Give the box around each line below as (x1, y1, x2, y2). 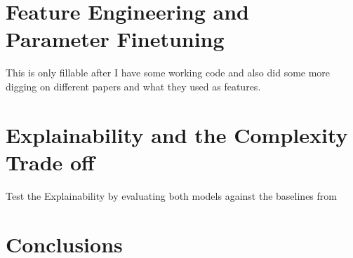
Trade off (6, 147, 95, 176)
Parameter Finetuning (6, 25, 225, 53)
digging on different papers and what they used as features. (6, 79, 261, 93)
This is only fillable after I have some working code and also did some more (6, 65, 331, 80)
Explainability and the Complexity (6, 120, 348, 149)
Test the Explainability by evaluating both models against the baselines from (6, 188, 337, 203)
